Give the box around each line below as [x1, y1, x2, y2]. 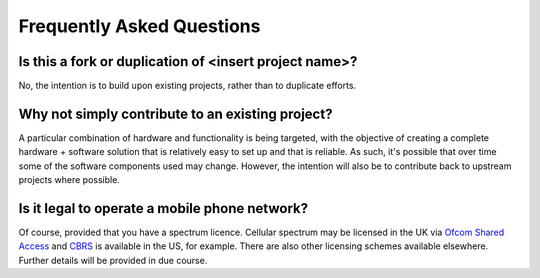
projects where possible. [18, 174, 120, 186]
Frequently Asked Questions [18, 15, 261, 37]
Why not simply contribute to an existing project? [18, 105, 333, 122]
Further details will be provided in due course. [18, 254, 208, 266]
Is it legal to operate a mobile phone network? [18, 200, 309, 217]
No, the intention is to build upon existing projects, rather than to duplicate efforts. [18, 80, 357, 92]
